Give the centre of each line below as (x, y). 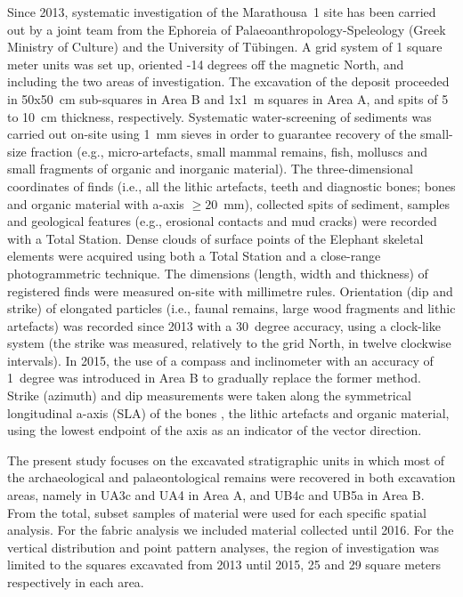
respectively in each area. (76, 582)
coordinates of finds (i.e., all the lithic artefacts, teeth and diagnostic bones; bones (231, 186)
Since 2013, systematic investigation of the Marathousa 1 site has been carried (222, 12)
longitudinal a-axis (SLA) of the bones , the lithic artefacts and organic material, (228, 412)
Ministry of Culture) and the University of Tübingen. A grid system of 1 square (225, 47)
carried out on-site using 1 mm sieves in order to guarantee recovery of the (212, 134)
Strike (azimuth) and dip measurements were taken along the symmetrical (209, 395)
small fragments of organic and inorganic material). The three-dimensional (210, 169)
